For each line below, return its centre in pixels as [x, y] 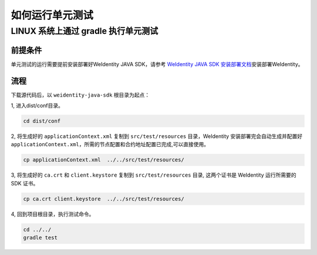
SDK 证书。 [25, 183]
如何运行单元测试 [52, 15]
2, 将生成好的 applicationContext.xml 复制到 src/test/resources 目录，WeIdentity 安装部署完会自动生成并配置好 [157, 136]
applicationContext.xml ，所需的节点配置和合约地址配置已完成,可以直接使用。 [110, 144]
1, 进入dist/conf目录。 [37, 106]
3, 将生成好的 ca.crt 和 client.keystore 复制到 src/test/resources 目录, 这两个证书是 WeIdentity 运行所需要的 [154, 175]
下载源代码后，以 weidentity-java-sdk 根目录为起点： [80, 95]
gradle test [41, 238]
